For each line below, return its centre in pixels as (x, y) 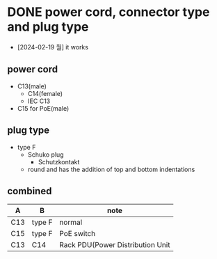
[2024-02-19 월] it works (53, 47)
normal (71, 222)
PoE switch (77, 234)
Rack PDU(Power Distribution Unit (114, 245)
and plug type (48, 27)
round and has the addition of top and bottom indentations (111, 169)
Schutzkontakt (59, 162)
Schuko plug (46, 155)
